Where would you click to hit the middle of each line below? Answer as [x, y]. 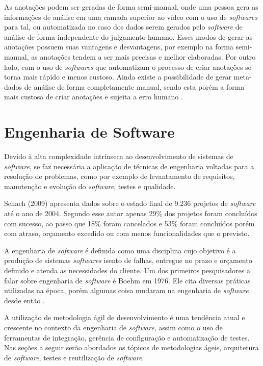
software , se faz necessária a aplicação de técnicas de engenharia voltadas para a [129, 166]
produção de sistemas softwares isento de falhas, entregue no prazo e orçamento [128, 260]
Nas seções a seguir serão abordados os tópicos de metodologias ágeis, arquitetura [131, 347]
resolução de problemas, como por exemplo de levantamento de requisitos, [120, 176]
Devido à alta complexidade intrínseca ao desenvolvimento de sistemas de [119, 156]
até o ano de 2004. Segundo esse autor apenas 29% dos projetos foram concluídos [131, 213]
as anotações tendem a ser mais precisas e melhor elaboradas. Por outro [143, 56]
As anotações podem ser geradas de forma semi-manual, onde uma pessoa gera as [131, 7]
